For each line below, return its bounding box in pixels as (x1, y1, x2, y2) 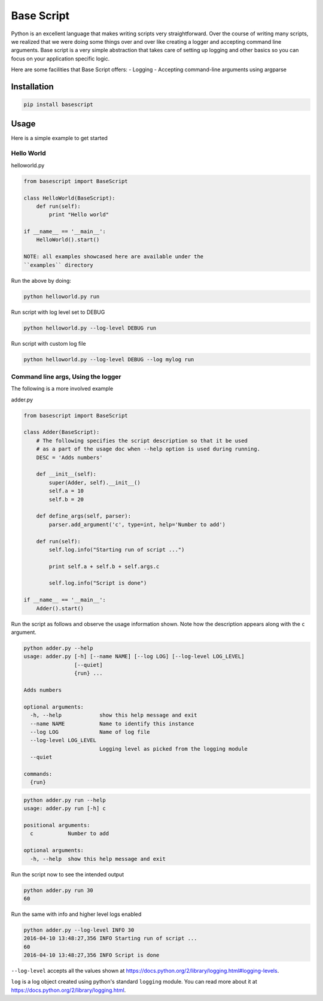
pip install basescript (23, 101, 94, 108)
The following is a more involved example (11, 385, 114, 392)
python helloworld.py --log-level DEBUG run (23, 324, 157, 331)
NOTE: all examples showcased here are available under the (23, 253, 204, 260)
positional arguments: (23, 822, 90, 828)
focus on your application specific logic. (11, 55, 110, 62)
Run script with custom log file (11, 340, 86, 347)
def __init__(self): (36, 471, 97, 477)
